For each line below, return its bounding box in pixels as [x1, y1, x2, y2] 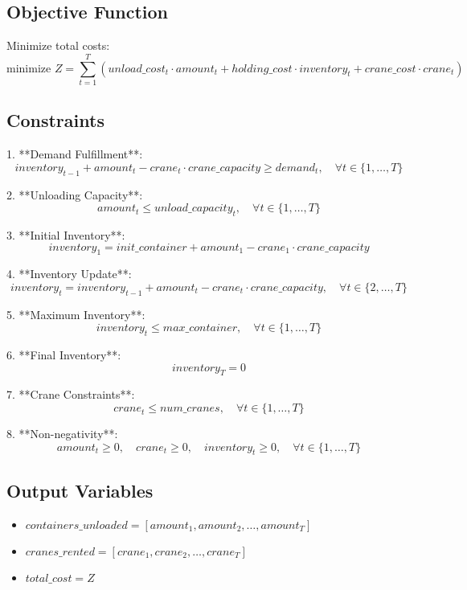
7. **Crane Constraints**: [6, 386, 135, 403]
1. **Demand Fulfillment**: [6, 145, 143, 162]
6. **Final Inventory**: [6, 346, 121, 363]
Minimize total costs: [6, 37, 110, 54]
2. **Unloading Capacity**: [6, 186, 143, 203]
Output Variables [6, 477, 154, 502]
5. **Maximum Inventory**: [6, 305, 145, 322]
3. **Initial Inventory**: [6, 226, 125, 243]
